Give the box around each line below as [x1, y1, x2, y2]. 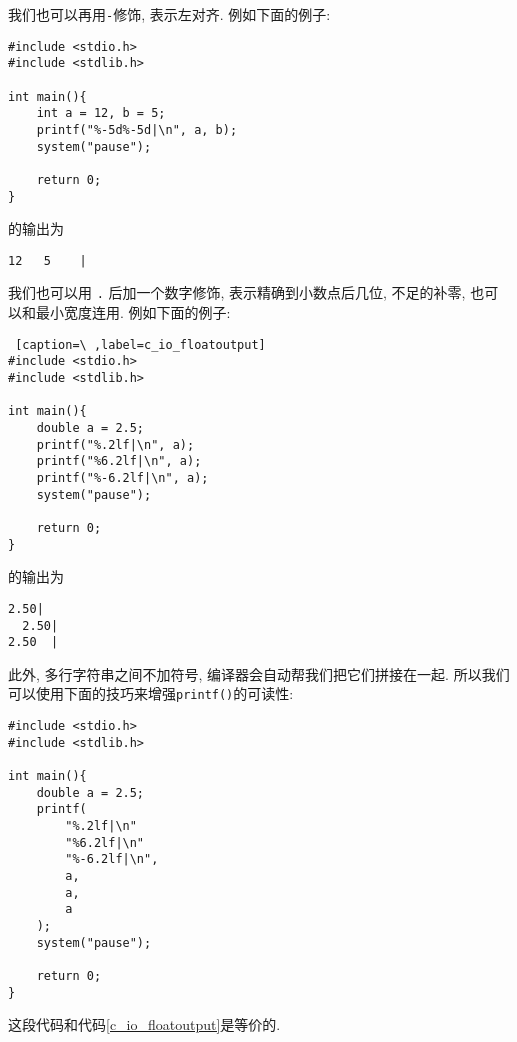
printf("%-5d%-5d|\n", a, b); [36, 122, 238, 137]
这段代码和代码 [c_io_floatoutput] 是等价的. [8, 1014, 281, 1035]
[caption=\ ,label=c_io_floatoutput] [15, 337, 266, 352]
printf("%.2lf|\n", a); [36, 437, 195, 452]
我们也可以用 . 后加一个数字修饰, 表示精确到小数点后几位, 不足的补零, [8, 282, 466, 303]
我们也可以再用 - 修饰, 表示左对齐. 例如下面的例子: [8, 4, 331, 24]
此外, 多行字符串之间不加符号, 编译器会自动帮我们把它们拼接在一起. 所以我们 [8, 663, 510, 684]
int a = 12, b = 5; [36, 106, 166, 121]
